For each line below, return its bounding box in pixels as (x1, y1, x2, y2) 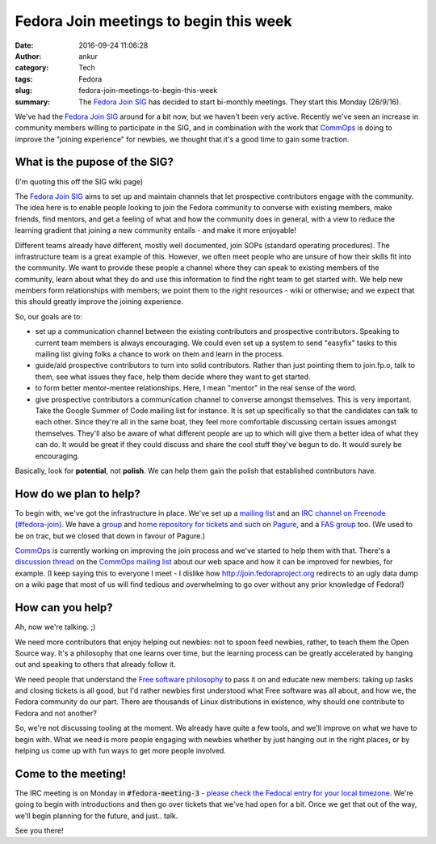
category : (15, 63, 49, 73)
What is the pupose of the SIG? (15, 155, 174, 169)
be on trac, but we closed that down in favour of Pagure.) (15, 530, 206, 541)
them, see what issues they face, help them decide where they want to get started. (35, 372, 311, 382)
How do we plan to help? (15, 487, 141, 500)
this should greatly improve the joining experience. (15, 297, 183, 306)
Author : (15, 51, 42, 61)
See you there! (15, 825, 64, 836)
